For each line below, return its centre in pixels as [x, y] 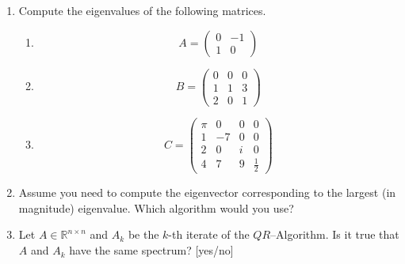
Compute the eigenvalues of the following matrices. [142, 10]
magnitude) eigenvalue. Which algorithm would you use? [156, 207]
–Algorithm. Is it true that [335, 234]
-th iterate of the [209, 234]
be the [143, 234]
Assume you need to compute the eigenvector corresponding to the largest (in [207, 192]
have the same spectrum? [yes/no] [151, 250]
